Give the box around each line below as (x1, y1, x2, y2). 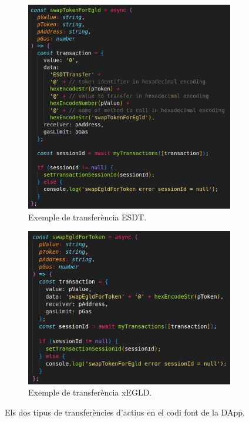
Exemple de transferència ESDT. (28, 210, 147, 223)
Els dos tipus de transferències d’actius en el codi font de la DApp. (5, 406, 245, 418)
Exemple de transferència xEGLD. (28, 386, 152, 398)
